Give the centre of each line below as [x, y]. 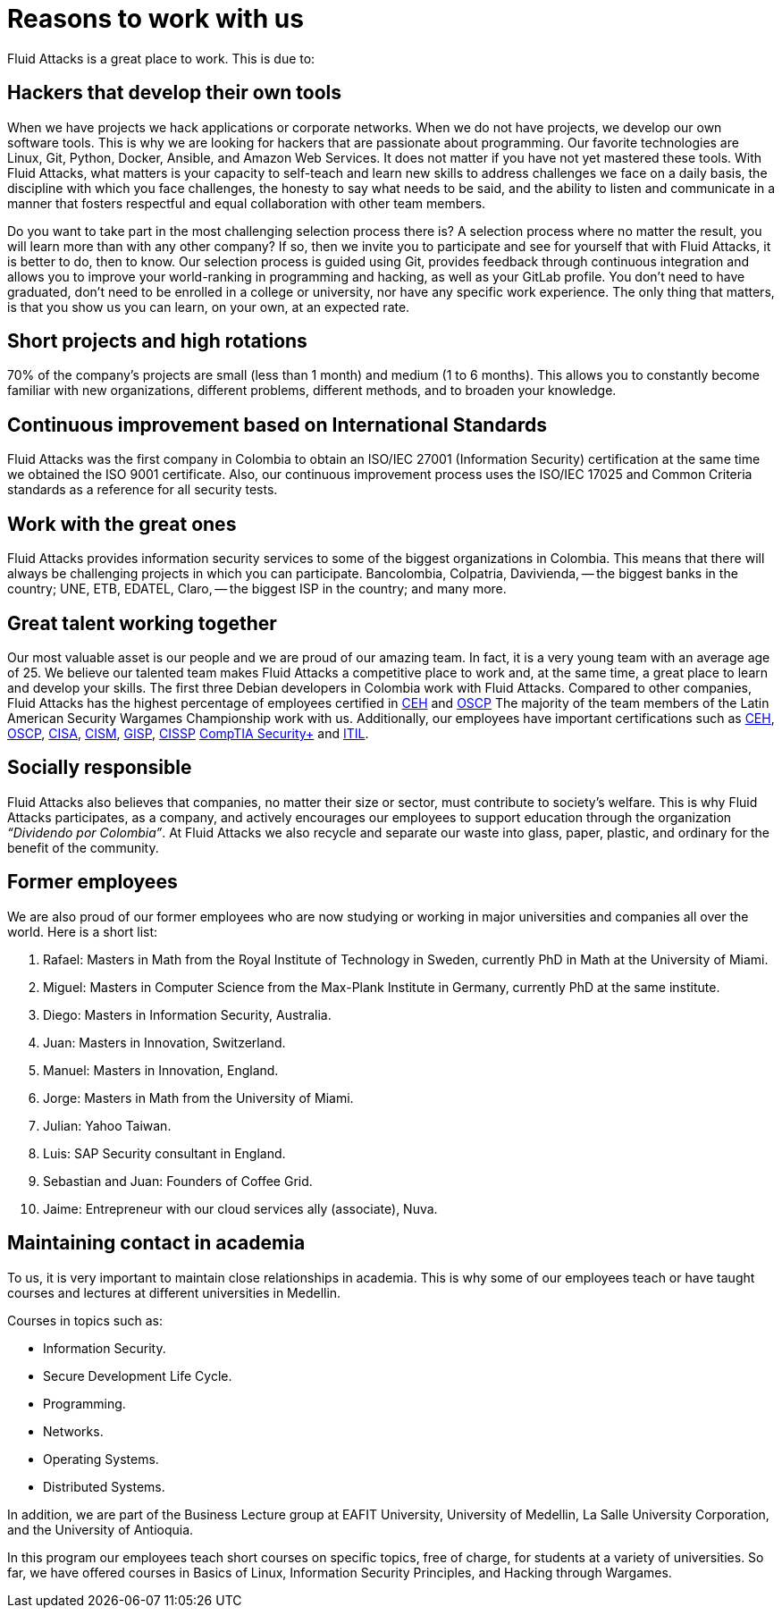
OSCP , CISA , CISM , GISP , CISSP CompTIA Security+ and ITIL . [188, 733]
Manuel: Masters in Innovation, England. [161, 1070]
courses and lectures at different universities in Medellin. [174, 1292]
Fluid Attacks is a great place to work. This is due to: [161, 58]
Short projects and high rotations [157, 341]
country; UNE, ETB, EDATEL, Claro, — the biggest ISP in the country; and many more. [257, 589]
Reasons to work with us [156, 19]
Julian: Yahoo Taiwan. [107, 1125]
